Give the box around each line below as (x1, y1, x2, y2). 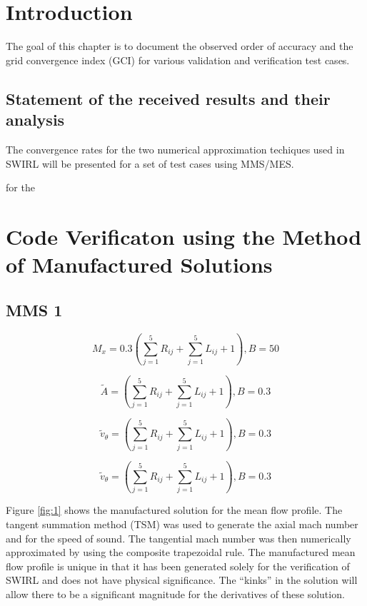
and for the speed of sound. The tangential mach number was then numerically (6, 530, 351, 545)
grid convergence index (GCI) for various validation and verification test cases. (6, 52, 350, 67)
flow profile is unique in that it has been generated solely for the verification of (6, 558, 350, 573)
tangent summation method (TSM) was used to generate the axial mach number (6, 516, 358, 531)
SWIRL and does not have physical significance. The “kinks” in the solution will (6, 572, 358, 587)
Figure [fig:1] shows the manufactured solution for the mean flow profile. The (6, 503, 343, 517)
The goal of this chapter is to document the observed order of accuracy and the (6, 39, 353, 54)
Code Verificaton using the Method (6, 221, 362, 251)
